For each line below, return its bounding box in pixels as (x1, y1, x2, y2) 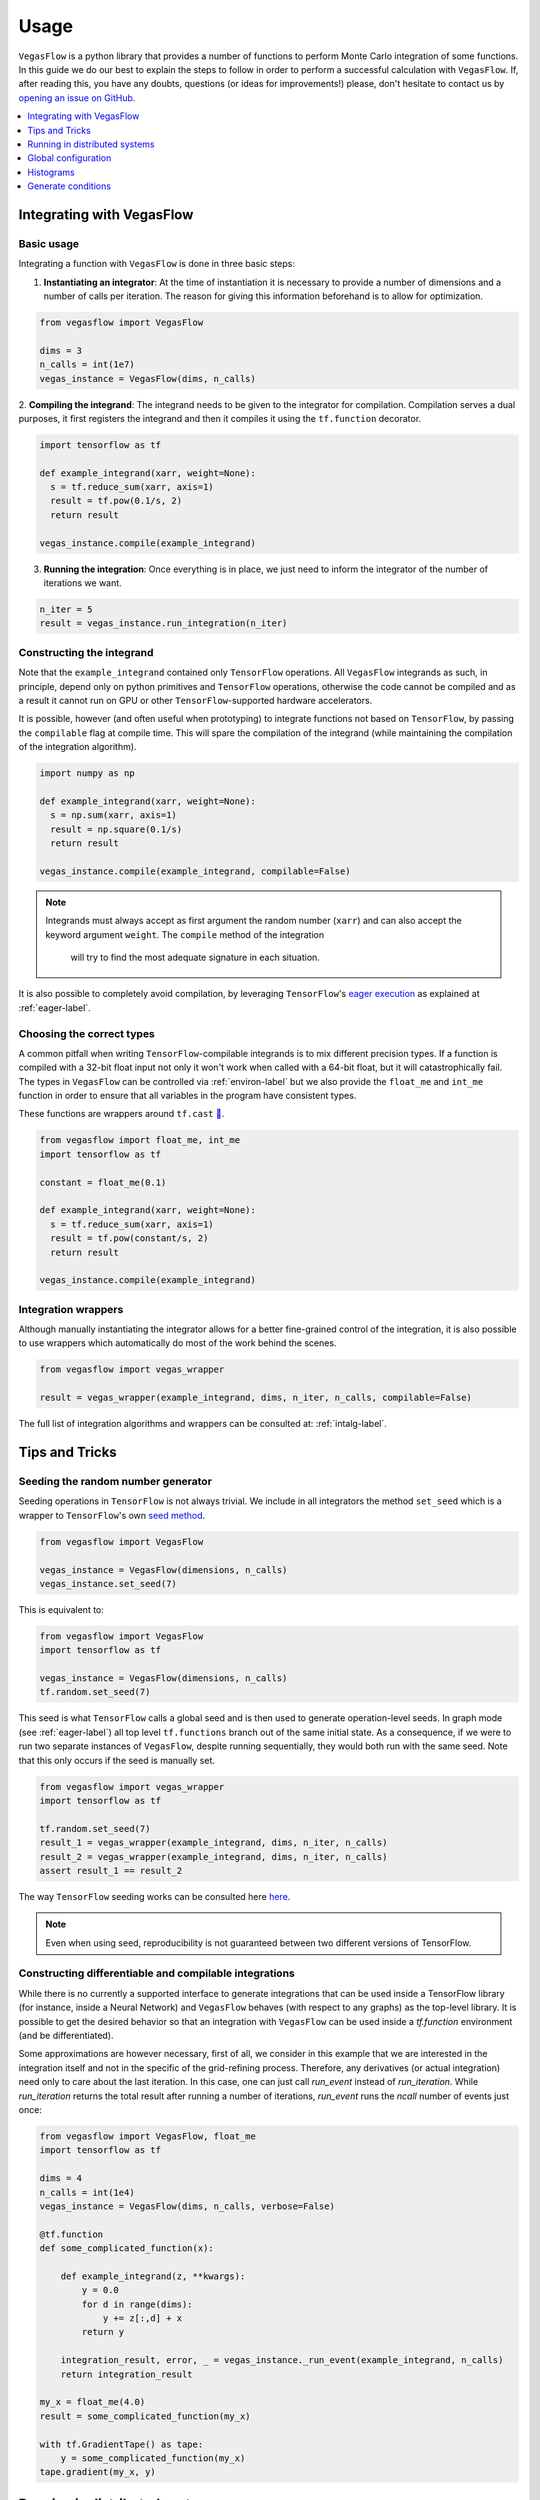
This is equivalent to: (18, 1603, 105, 1615)
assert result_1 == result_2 (39, 1865, 183, 1876)
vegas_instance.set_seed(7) (39, 1578, 177, 1589)
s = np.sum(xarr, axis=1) (50, 810, 177, 821)
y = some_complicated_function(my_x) (60, 2452, 246, 2464)
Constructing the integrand (18, 645, 154, 659)
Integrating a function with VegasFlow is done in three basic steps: (18, 258, 295, 270)
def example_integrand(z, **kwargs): (60, 2270, 246, 2282)
